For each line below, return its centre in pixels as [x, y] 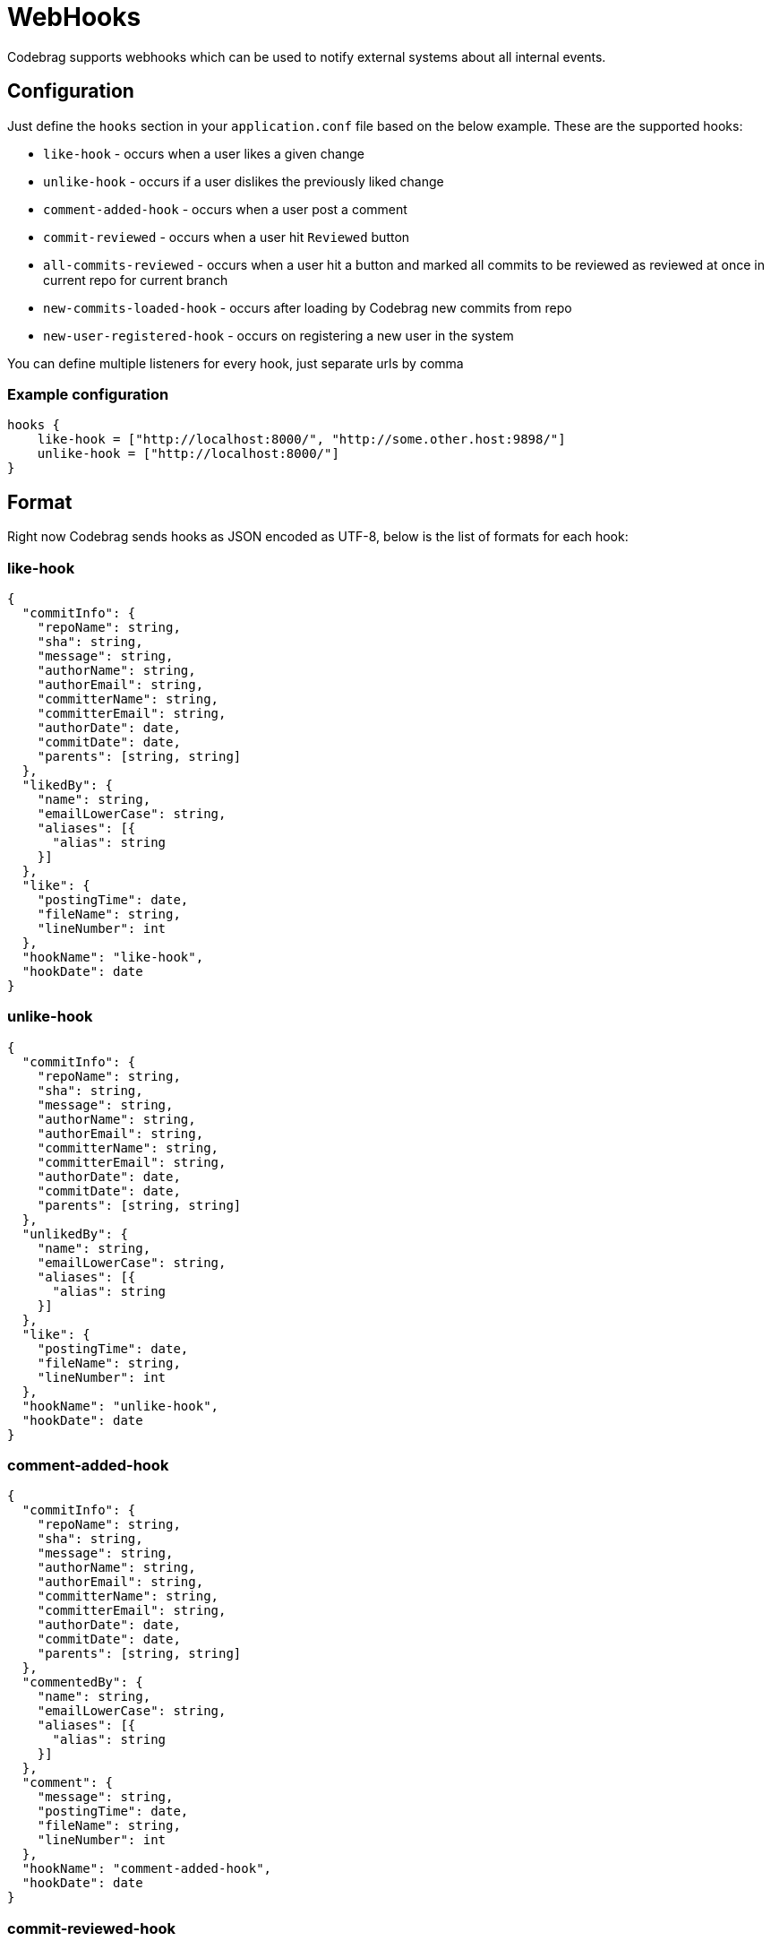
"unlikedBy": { [75, 1234]
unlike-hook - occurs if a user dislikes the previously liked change [244, 181]
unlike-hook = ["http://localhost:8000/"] [188, 454]
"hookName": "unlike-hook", [120, 1406]
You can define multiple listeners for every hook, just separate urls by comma [236, 363]
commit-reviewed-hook [91, 1928]
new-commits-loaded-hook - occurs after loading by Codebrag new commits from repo [308, 307]
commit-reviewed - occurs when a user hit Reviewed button [227, 237]
